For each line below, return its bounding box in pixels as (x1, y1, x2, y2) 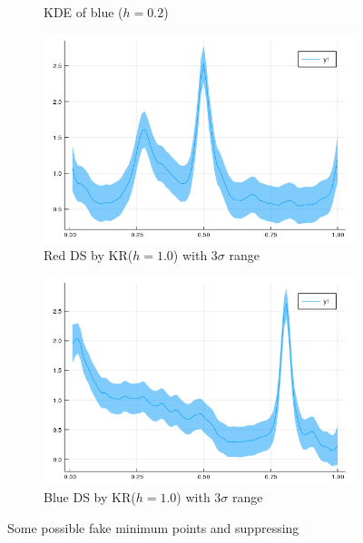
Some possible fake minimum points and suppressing (7, 518, 299, 537)
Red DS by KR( (44, 245, 133, 264)
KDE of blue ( (44, 3, 123, 21)
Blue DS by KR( (44, 488, 136, 507)
